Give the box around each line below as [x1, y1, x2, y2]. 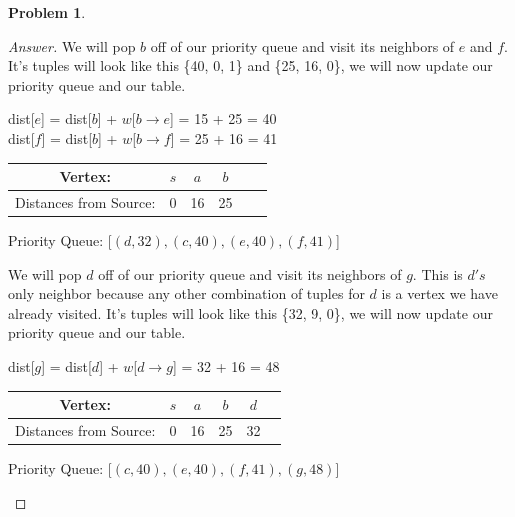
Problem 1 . [8, 2, 86, 22]
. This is [412, 263, 463, 284]
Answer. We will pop [8, 35, 136, 56]
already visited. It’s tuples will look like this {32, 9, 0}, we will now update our [8, 302, 493, 323]
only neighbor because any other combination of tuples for [8, 283, 365, 304]
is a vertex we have [381, 283, 498, 304]
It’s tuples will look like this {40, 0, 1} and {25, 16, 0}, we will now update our [8, 55, 493, 76]
